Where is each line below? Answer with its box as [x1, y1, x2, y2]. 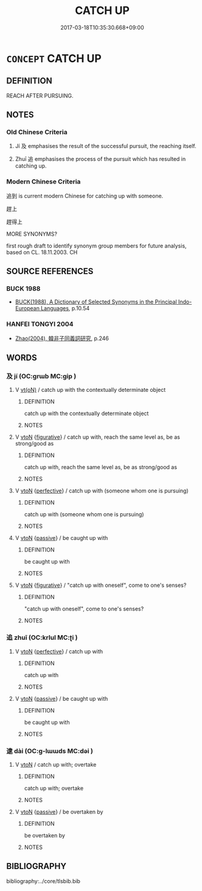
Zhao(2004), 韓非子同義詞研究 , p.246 [15, 335, 110, 342]
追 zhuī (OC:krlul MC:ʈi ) [6, 633, 78, 642]
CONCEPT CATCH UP [6, 51, 102, 65]
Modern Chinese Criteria [6, 177, 81, 186]
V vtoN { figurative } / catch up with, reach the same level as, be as [15, 433, 181, 441]
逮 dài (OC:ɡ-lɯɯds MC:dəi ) [6, 747, 93, 755]
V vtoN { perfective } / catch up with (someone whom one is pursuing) [15, 487, 189, 494]
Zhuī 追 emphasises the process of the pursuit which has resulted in [15, 155, 186, 163]
